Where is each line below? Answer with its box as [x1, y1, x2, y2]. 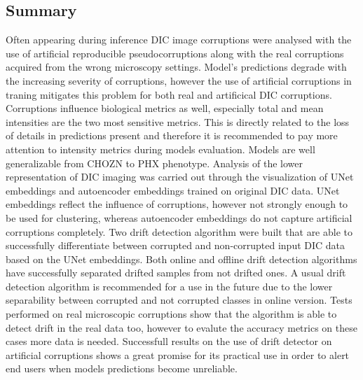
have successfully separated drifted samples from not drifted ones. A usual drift [6, 265, 346, 280]
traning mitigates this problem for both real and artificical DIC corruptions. [6, 87, 332, 101]
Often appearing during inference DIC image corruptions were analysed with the [6, 32, 352, 47]
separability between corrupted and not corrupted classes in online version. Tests [6, 293, 352, 307]
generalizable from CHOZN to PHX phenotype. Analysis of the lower [6, 155, 303, 170]
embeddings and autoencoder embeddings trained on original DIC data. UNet [6, 183, 340, 197]
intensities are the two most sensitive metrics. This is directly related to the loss [6, 114, 350, 129]
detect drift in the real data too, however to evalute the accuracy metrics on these [6, 320, 357, 335]
